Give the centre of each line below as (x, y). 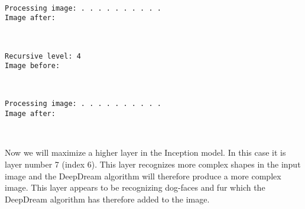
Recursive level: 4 (43, 56)
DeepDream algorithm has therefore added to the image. (107, 199)
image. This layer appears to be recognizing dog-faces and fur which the (135, 187)
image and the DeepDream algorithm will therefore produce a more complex (143, 176)
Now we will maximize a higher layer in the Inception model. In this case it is (145, 152)
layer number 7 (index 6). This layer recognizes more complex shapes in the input (153, 164)
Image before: (33, 66)
